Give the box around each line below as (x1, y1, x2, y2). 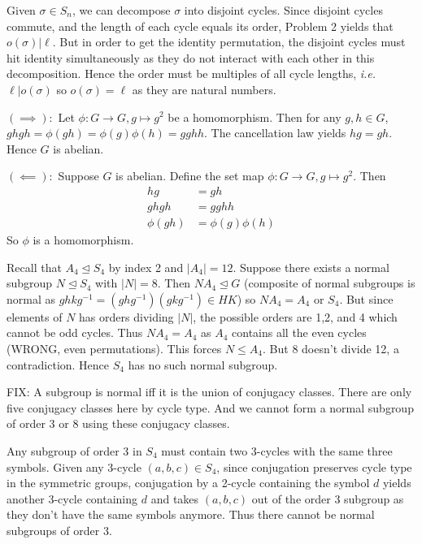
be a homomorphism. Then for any (167, 108, 342, 125)
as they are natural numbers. (132, 80, 276, 97)
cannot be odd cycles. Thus (7, 324, 143, 341)
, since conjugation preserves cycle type (216, 458, 412, 475)
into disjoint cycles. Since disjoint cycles (184, 2, 383, 18)
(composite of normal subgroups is (244, 274, 415, 291)
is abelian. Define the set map (115, 167, 264, 184)
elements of (7, 308, 63, 325)
